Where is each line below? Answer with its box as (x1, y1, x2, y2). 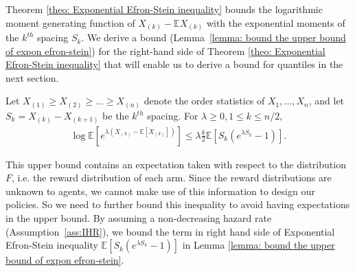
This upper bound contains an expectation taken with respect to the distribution (5, 157, 346, 171)
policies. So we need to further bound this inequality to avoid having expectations (5, 197, 350, 212)
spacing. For (147, 109, 198, 122)
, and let (308, 93, 345, 108)
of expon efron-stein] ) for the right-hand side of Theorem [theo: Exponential (5, 43, 325, 58)
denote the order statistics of (144, 93, 265, 108)
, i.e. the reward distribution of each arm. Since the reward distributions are (12, 170, 332, 185)
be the (102, 109, 129, 122)
